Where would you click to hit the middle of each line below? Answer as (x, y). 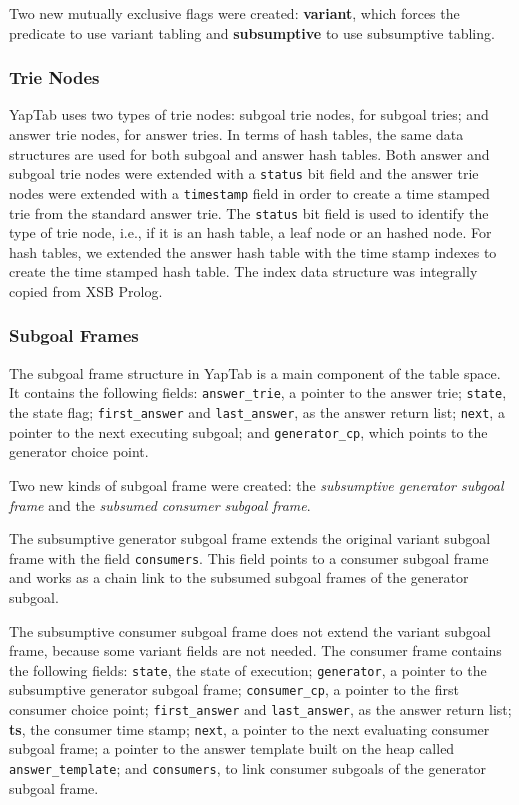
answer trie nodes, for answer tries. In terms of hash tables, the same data (236, 134)
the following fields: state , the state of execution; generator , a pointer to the (248, 669)
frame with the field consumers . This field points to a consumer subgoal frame (249, 557)
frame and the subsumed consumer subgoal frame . (160, 504)
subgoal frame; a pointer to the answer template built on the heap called (232, 748)
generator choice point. (79, 451)
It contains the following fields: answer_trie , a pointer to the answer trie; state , (258, 392)
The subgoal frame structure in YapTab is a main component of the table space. (255, 372)
